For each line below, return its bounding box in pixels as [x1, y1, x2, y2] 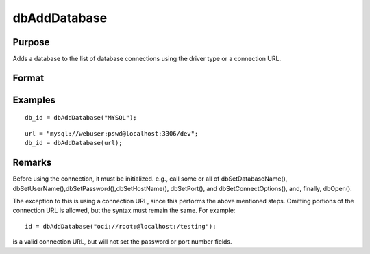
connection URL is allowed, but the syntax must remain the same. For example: [12, 206, 236, 215]
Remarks [12, 157, 52, 168]
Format [12, 72, 45, 84]
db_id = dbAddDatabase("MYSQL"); [25, 114, 137, 122]
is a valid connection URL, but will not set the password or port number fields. [12, 238, 232, 246]
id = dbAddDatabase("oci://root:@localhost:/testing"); [25, 223, 217, 230]
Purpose [12, 36, 50, 48]
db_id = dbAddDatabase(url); [25, 139, 123, 147]
